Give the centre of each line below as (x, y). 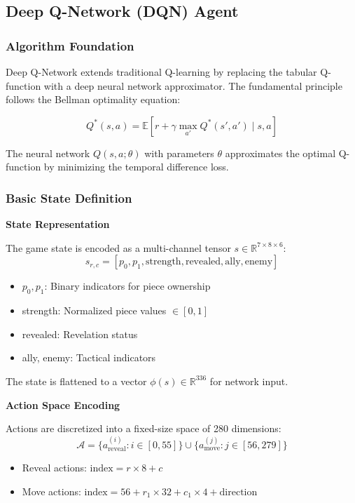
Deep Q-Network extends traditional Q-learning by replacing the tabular (161, 72)
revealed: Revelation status (80, 334)
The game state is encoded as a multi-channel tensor (118, 247)
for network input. (249, 381)
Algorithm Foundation (70, 45)
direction (238, 492)
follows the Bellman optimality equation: (93, 99)
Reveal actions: (54, 467)
